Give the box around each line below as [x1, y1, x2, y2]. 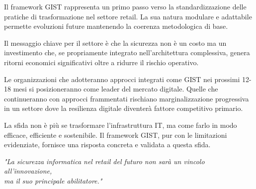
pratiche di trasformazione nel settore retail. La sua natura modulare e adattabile [4, 11, 252, 21]
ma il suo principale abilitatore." [4, 175, 102, 186]
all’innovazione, [4, 166, 52, 176]
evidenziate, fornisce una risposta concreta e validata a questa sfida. [4, 139, 211, 150]
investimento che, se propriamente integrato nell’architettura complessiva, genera [4, 47, 250, 58]
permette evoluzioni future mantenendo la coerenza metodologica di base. [4, 21, 228, 31]
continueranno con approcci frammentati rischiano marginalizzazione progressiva [4, 93, 249, 103]
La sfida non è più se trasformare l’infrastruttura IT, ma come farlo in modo [4, 119, 237, 130]
